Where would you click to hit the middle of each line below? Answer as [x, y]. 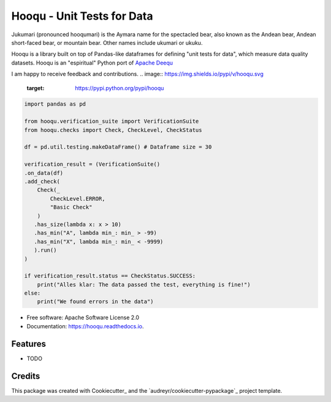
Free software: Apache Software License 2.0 [83, 318]
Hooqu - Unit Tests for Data [82, 16]
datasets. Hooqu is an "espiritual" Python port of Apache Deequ [92, 63]
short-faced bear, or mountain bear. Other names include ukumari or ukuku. [107, 42]
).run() [45, 250]
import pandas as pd [55, 104]
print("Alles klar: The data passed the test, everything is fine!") [144, 284]
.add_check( [42, 181]
